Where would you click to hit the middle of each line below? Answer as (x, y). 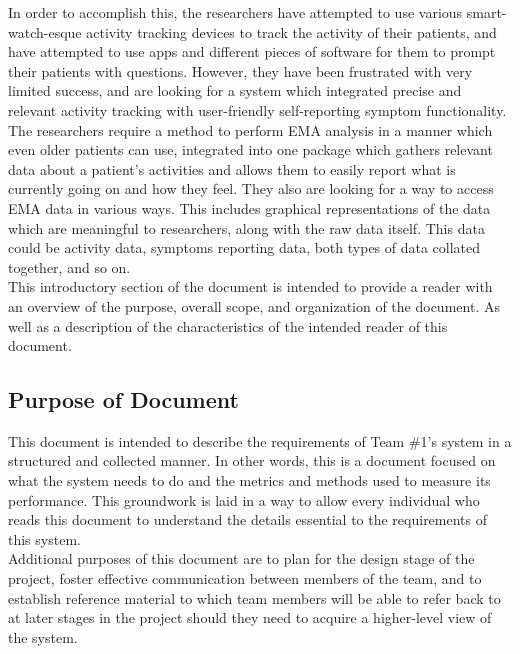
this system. (44, 538)
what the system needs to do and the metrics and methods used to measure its (249, 480)
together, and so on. (69, 266)
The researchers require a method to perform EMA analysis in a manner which (250, 129)
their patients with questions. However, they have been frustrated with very (240, 70)
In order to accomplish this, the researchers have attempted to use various (235, 12)
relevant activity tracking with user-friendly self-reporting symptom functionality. (257, 109)
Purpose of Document (123, 399)
